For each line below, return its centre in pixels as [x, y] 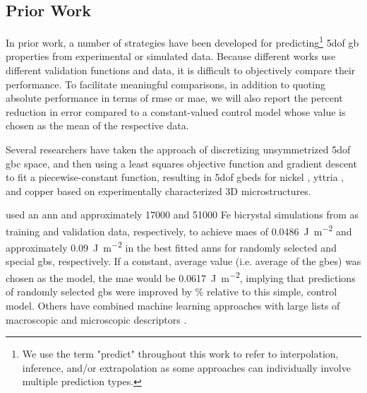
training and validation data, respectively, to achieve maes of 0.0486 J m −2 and [179, 230]
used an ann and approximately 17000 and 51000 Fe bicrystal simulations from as [182, 215]
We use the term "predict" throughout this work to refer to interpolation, [180, 354]
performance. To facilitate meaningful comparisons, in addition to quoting [166, 84]
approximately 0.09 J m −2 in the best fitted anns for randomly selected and [171, 246]
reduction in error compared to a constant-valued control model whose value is [176, 111]
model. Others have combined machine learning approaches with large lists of [173, 305]
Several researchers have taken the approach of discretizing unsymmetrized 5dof [178, 149]
